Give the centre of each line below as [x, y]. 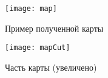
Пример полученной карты [54, 28]
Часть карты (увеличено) [51, 67]
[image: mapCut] [38, 48]
